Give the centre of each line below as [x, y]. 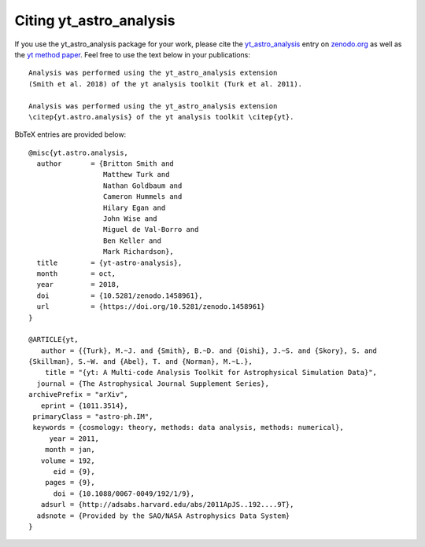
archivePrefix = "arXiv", [79, 395]
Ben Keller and [132, 240]
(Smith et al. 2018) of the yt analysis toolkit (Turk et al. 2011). [166, 84]
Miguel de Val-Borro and [151, 229]
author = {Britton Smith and [105, 164]
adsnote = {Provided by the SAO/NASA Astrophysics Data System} [163, 516]
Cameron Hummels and [142, 197]
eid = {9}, [74, 472]
